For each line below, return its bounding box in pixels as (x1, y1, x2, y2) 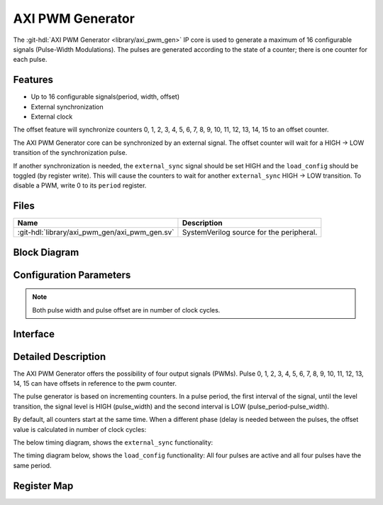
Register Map (13, 479, 74, 492)
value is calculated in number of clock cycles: (13, 425, 147, 433)
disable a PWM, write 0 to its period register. (13, 181, 147, 190)
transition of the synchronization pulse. (13, 148, 128, 157)
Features (13, 74, 53, 86)
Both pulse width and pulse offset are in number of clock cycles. (32, 305, 221, 314)
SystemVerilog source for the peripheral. (182, 227, 318, 237)
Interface (13, 327, 55, 340)
